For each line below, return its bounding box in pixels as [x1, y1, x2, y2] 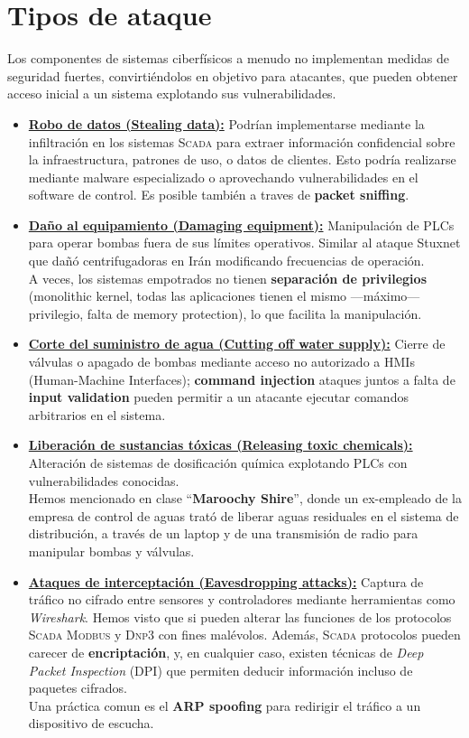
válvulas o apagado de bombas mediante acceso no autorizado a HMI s [28, 352, 415, 371]
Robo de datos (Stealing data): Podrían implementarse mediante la [28, 114, 425, 133]
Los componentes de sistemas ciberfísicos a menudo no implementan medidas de [7, 49, 449, 68]
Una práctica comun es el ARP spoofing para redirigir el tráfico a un [28, 696, 421, 715]
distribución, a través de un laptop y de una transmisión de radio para [28, 524, 418, 543]
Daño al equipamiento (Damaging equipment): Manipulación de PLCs [28, 215, 455, 234]
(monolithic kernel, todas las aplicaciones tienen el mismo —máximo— [28, 286, 420, 305]
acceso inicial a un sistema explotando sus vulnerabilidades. [7, 84, 336, 103]
